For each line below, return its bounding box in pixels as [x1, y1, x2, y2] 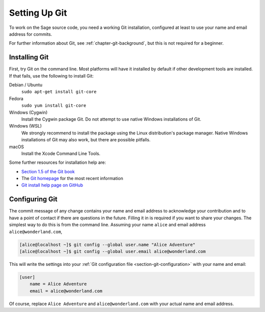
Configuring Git [9, 195, 57, 204]
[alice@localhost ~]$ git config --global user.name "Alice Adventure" [19, 242, 196, 247]
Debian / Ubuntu [9, 82, 43, 88]
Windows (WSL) [9, 123, 42, 129]
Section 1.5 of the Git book [21, 168, 75, 174]
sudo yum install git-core [21, 103, 86, 108]
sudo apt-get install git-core [21, 89, 97, 95]
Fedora [9, 96, 24, 102]
